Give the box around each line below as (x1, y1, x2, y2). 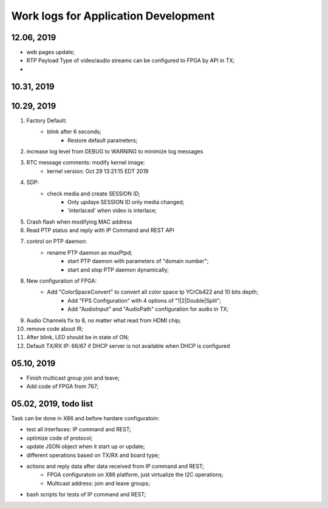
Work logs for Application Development (11, 9, 215, 23)
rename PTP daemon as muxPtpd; (47, 249, 133, 256)
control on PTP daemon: (26, 238, 87, 245)
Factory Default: (26, 116, 67, 124)
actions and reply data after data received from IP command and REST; (26, 462, 205, 470)
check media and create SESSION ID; (47, 189, 141, 197)
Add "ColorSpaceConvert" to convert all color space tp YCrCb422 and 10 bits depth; (47, 288, 259, 295)
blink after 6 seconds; (47, 128, 101, 135)
